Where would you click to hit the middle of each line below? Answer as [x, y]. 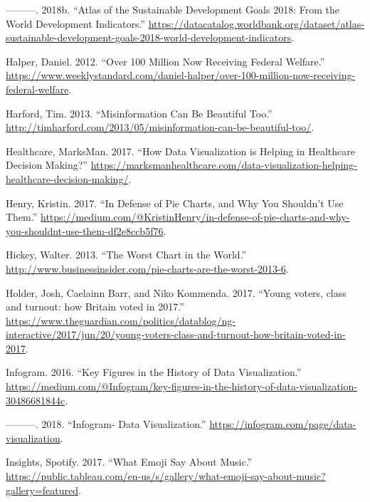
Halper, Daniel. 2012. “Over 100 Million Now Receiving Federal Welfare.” [165, 61]
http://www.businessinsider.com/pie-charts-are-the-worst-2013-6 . [147, 268]
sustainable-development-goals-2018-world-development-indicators [149, 37]
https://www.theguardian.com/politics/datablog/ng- [121, 320]
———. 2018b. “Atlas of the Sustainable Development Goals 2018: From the [173, 9]
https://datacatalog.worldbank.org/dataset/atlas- [256, 23]
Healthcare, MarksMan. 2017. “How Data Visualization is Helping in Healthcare [180, 151]
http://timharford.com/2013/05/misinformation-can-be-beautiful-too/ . [160, 127]
